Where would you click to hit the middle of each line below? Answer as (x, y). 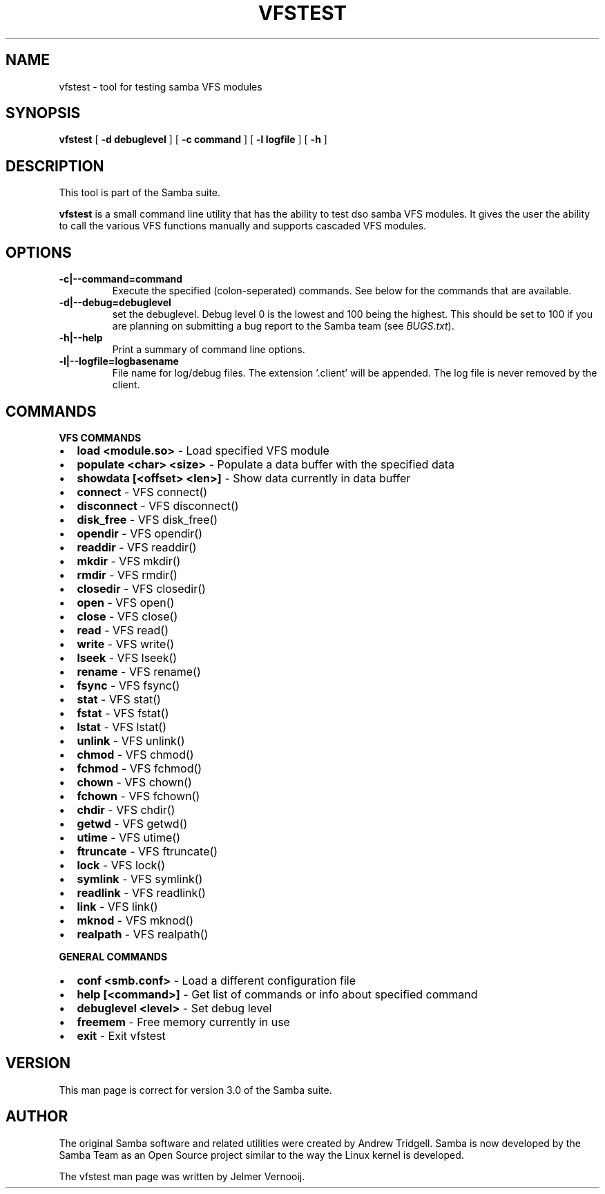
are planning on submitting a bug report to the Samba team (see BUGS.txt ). (283, 326)
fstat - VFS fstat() (123, 713)
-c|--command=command (121, 279)
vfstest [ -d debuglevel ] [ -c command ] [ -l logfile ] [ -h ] (193, 140)
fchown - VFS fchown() (138, 796)
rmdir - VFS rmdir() (127, 575)
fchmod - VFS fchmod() (140, 768)
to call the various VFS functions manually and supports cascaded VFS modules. (243, 226)
